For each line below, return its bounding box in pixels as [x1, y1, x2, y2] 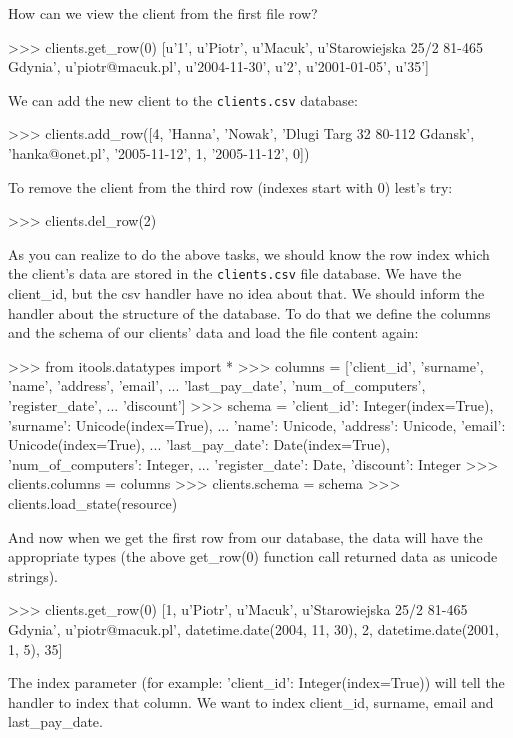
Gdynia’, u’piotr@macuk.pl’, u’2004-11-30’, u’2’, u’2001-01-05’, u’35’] [8, 56, 430, 77]
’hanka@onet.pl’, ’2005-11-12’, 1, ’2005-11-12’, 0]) [8, 143, 310, 164]
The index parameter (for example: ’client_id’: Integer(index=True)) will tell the [8, 672, 505, 693]
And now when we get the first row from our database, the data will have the [8, 526, 483, 547]
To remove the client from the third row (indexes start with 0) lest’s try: [8, 176, 453, 197]
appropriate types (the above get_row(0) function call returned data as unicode [8, 546, 498, 567]
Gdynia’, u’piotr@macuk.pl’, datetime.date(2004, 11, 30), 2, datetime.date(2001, [8, 618, 499, 639]
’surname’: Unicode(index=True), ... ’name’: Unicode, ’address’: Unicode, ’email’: [8, 414, 506, 435]
